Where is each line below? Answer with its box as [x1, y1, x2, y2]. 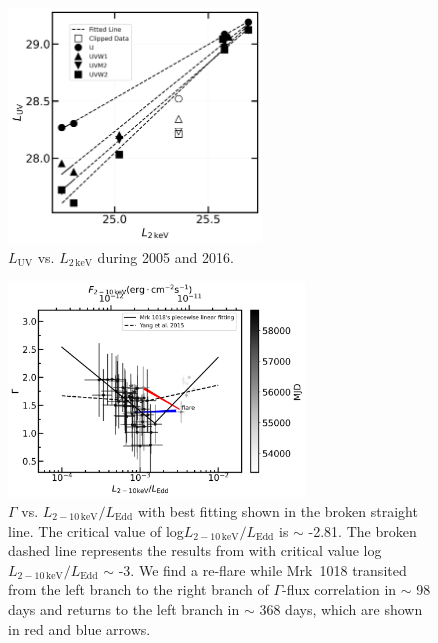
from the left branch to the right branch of [8, 579, 269, 600]
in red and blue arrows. [8, 618, 151, 639]
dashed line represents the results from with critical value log [8, 540, 382, 561]
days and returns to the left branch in [8, 598, 240, 619]
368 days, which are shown [259, 598, 423, 619]
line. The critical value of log [8, 520, 184, 541]
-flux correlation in [282, 579, 397, 600]
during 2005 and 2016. [97, 246, 234, 267]
